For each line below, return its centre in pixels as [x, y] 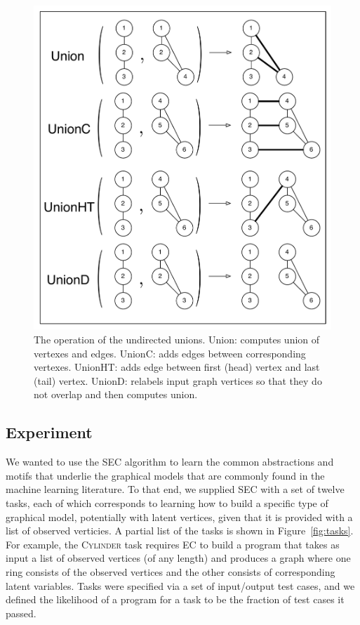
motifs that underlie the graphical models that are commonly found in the [165, 475]
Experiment [49, 432]
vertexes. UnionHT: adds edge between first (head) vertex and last [177, 367]
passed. [21, 613]
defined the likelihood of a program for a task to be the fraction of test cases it [175, 599]
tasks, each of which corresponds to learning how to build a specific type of [167, 502]
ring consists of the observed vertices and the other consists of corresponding [171, 571]
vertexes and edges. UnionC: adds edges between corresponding [170, 353]
